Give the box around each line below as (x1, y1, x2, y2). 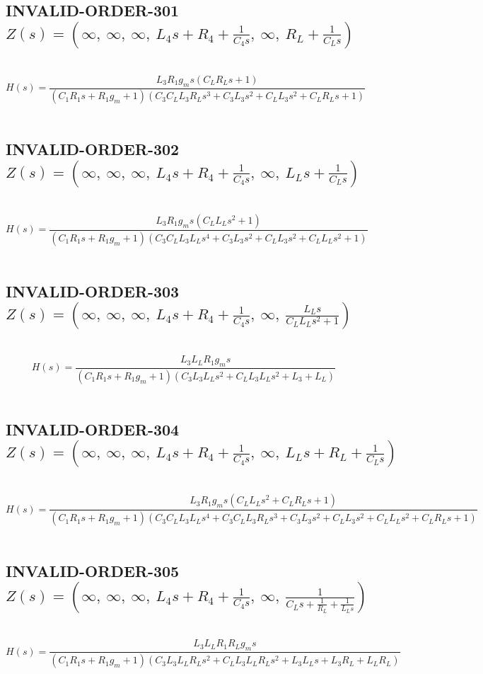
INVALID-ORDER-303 (6, 280, 180, 302)
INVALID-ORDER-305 (6, 560, 180, 582)
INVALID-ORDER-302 (6, 138, 180, 160)
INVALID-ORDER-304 (6, 418, 180, 440)
